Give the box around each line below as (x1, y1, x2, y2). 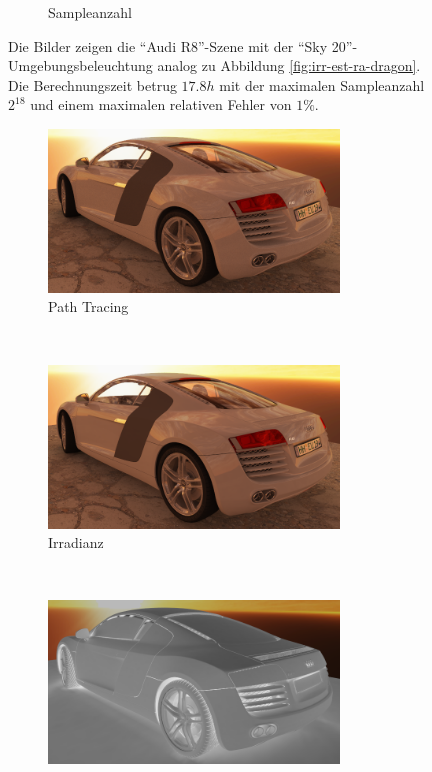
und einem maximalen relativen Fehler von (30, 94, 292, 115)
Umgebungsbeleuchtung (8, 55, 153, 76)
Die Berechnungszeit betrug (8, 74, 177, 95)
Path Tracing (48, 296, 129, 317)
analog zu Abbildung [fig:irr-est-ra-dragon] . (157, 55, 421, 76)
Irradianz (48, 532, 104, 553)
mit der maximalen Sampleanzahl (219, 74, 425, 95)
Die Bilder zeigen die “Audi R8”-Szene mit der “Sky (8, 35, 328, 56)
